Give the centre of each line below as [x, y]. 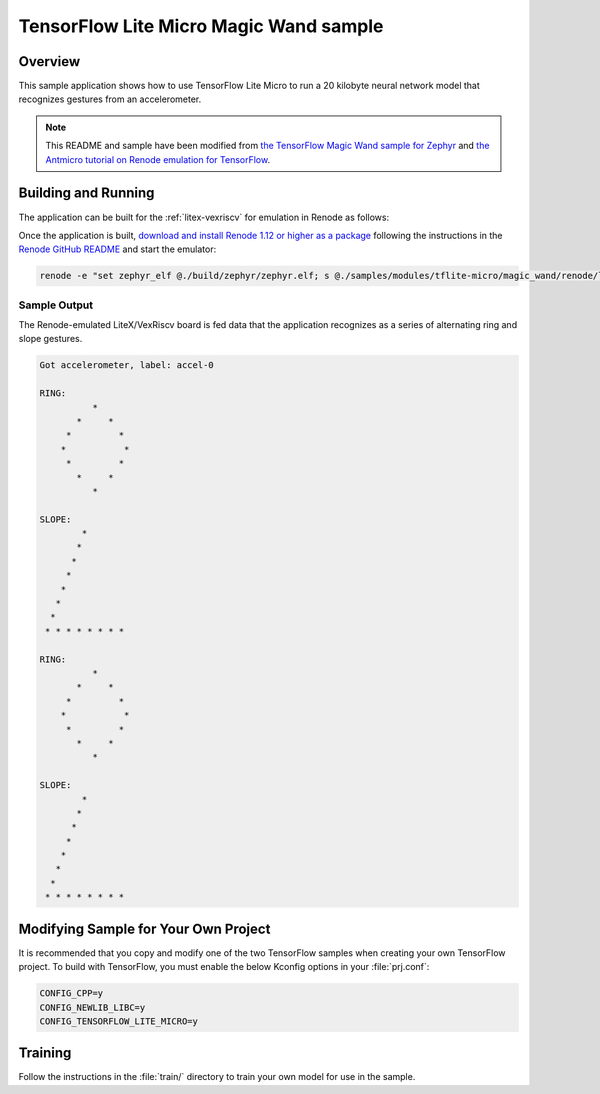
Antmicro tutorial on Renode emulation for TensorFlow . [157, 159]
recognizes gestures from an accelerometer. [110, 99]
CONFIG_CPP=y [71, 993]
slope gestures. [50, 339]
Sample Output [56, 305]
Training [45, 1053]
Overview [49, 61]
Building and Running [86, 193]
